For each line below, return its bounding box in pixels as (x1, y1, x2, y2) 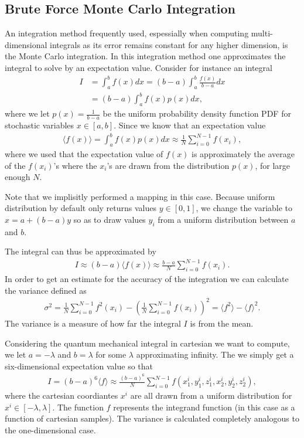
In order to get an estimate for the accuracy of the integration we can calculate (5, 273, 289, 285)
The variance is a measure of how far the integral (5, 317, 181, 329)
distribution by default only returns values (5, 202, 157, 214)
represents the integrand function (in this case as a (113, 400, 295, 413)
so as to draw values (73, 213, 146, 225)
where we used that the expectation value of (5, 147, 163, 159)
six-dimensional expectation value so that (5, 359, 153, 372)
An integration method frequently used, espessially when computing (5, 27, 249, 39)
